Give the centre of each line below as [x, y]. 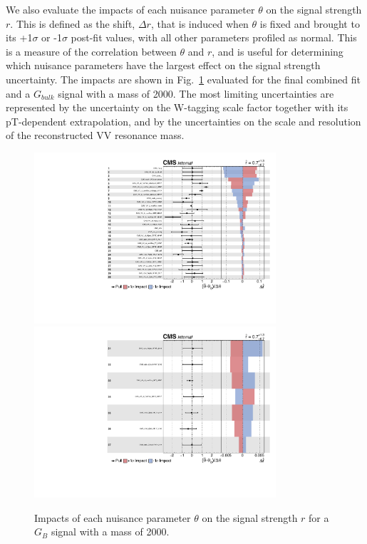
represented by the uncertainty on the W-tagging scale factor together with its [177, 107]
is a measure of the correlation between [91, 51]
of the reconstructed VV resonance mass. [95, 135]
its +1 [19, 37]
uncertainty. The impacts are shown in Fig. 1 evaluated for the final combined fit [183, 79]
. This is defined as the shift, [73, 23]
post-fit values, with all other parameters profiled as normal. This [214, 37]
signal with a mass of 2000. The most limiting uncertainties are [196, 93]
